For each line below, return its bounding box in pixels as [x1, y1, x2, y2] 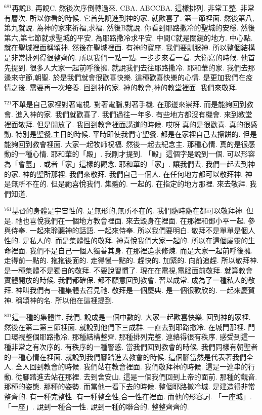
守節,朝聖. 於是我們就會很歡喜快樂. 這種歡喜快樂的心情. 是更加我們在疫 [18, 72, 253, 83]
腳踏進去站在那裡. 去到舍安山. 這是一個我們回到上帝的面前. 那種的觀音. [22, 371, 257, 382]
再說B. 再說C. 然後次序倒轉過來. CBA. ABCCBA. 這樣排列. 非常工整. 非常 [12, 3, 254, 13]
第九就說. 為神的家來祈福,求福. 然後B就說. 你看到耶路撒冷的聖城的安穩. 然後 [4, 22, 255, 33]
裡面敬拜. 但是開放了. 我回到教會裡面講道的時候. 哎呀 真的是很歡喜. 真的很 [4, 119, 250, 129]
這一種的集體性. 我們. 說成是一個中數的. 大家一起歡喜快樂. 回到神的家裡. [12, 312, 251, 322]
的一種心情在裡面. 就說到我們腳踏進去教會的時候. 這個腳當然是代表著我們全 [4, 351, 254, 362]
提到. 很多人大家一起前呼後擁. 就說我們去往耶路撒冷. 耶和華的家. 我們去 [11, 62, 248, 72]
